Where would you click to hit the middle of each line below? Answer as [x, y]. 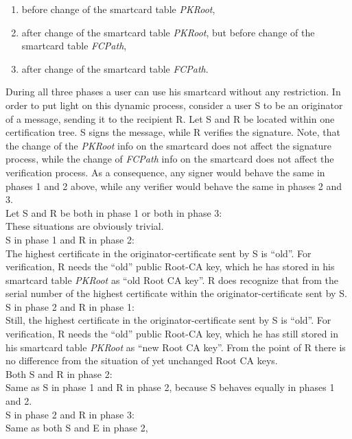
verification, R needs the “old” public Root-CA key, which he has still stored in [172, 334]
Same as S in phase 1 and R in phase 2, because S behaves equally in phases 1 [170, 387]
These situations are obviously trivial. [85, 226]
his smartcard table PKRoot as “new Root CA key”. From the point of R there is [176, 347]
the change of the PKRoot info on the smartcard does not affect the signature [168, 145]
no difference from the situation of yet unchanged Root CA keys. [142, 360]
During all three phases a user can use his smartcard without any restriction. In [173, 92]
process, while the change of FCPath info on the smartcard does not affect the [170, 159]
